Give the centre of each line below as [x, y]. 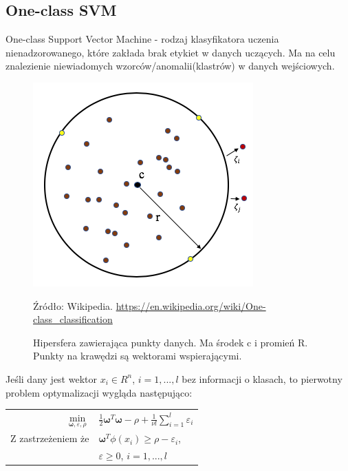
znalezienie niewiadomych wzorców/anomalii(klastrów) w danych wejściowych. [170, 66]
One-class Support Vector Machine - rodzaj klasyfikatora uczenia [142, 39]
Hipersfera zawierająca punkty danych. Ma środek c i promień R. [171, 342]
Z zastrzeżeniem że [50, 438]
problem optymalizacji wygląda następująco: [99, 392]
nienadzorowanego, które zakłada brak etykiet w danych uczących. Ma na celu [171, 52]
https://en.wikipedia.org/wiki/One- [191, 305]
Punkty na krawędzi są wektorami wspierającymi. [138, 356]
